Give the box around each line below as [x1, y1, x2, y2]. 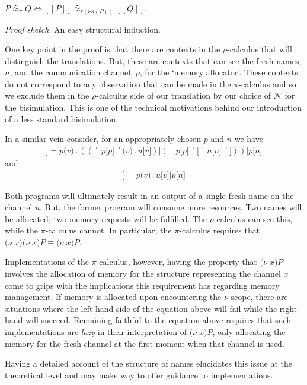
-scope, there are [228, 291, 288, 303]
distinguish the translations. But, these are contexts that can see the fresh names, [5, 54, 302, 67]
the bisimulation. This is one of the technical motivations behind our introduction [5, 101, 302, 113]
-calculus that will [227, 43, 292, 55]
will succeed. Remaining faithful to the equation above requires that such [25, 314, 292, 326]
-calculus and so [238, 77, 296, 90]
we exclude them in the [5, 89, 89, 102]
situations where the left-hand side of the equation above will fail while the [5, 302, 277, 314]
